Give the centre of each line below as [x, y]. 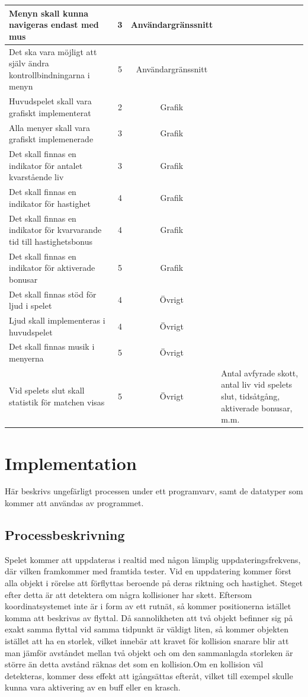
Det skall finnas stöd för [53, 294]
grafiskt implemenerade [51, 139]
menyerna [26, 358]
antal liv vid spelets [257, 384]
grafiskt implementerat [50, 112]
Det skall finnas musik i [52, 346]
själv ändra [29, 63]
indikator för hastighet [50, 203]
